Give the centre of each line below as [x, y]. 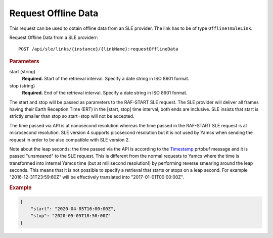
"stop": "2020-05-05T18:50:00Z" [71, 216]
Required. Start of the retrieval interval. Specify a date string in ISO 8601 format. [106, 79]
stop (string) [22, 85]
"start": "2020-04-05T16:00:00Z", [73, 209]
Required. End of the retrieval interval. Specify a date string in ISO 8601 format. [105, 93]
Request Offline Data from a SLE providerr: [54, 37]
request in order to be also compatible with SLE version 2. [70, 139]
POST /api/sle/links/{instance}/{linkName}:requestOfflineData [98, 49]
